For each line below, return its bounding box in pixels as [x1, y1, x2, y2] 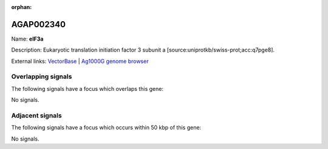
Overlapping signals [11, 73, 72, 81]
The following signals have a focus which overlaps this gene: [11, 85, 164, 92]
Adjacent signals [11, 111, 62, 119]
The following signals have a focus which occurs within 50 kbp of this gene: [11, 124, 202, 131]
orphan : [11, 4, 32, 10]
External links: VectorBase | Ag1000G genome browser [11, 58, 149, 65]
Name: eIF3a [11, 35, 44, 42]
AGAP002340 [11, 19, 66, 30]
